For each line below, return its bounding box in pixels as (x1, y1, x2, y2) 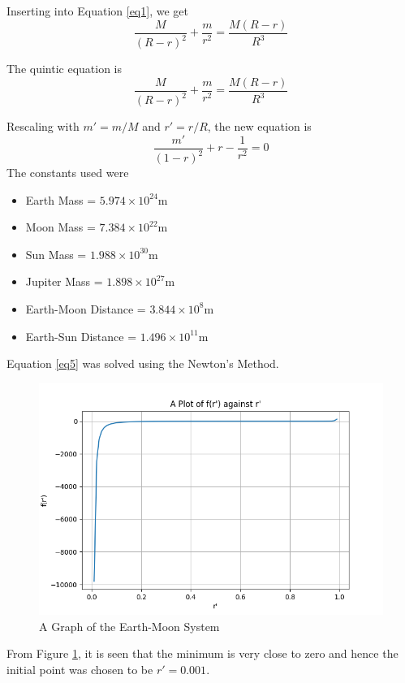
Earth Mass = (25, 191, 97, 208)
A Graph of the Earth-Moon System (39, 617, 220, 634)
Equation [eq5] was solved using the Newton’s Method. (6, 355, 279, 372)
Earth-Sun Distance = (25, 327, 137, 344)
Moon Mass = (25, 218, 96, 236)
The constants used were (6, 164, 129, 180)
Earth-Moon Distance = (25, 300, 146, 317)
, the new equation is (207, 118, 312, 134)
